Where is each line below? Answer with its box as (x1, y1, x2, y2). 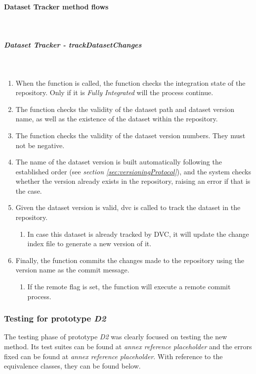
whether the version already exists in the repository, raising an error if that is (15, 176, 251, 186)
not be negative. (15, 140, 65, 150)
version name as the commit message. (15, 265, 129, 275)
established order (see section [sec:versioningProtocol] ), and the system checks (15, 166, 252, 176)
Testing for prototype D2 (4, 312, 106, 324)
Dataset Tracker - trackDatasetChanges (4, 39, 142, 50)
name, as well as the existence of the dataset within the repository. (15, 113, 218, 124)
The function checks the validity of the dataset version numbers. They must (15, 130, 246, 140)
